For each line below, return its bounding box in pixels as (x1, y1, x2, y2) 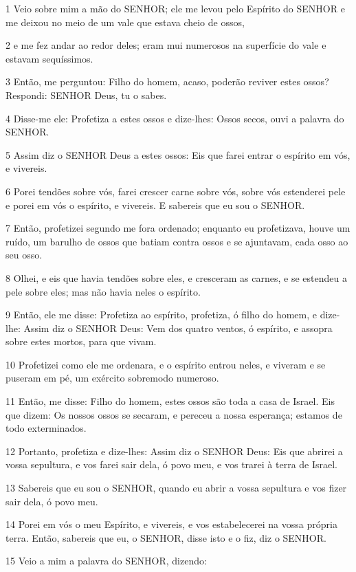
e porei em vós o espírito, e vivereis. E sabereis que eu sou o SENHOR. (5, 197, 305, 212)
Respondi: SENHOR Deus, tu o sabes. (5, 87, 167, 102)
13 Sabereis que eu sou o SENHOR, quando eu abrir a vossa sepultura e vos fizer (5, 481, 347, 495)
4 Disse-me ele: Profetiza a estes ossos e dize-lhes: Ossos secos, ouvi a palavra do (5, 111, 344, 125)
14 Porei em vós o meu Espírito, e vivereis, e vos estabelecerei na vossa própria (5, 517, 337, 531)
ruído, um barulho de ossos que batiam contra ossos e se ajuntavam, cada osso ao (5, 234, 348, 248)
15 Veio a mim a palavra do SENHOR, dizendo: (5, 553, 207, 568)
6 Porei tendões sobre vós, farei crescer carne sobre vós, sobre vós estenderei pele (5, 184, 346, 198)
